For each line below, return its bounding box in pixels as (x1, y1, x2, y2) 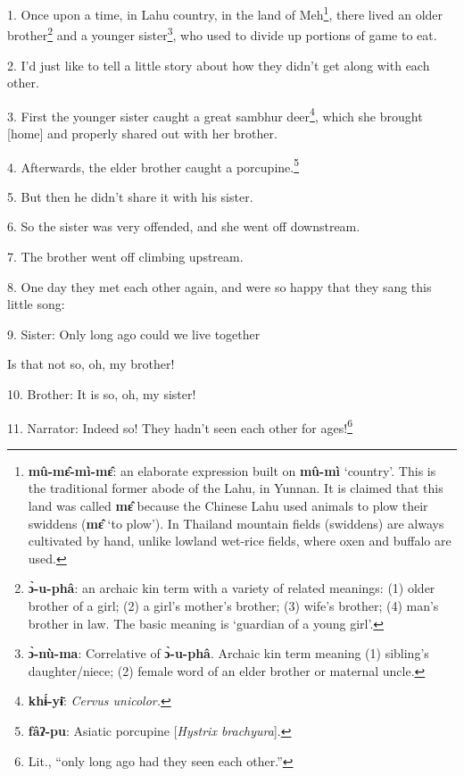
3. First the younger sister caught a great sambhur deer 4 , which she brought (7, 104, 423, 125)
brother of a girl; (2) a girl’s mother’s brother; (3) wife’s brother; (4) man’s (28, 596, 439, 614)
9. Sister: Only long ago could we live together (7, 324, 261, 343)
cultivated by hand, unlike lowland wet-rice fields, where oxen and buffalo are (28, 531, 452, 550)
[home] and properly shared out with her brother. (7, 123, 278, 142)
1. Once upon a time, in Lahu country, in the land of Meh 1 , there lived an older (7, 3, 443, 23)
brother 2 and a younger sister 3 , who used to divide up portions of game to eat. (7, 23, 437, 44)
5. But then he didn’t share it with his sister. (7, 187, 253, 205)
